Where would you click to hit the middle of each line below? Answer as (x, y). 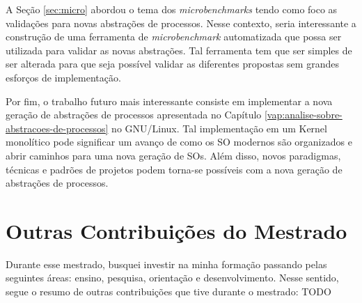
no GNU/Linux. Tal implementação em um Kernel (219, 128)
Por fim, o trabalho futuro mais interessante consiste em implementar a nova (169, 101)
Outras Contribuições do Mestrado (176, 230)
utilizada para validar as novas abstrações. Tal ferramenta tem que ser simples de (179, 50)
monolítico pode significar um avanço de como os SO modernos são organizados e (179, 142)
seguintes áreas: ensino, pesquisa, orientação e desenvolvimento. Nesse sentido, (172, 278)
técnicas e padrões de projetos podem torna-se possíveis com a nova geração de (174, 169)
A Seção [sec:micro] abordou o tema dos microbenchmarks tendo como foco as (172, 9)
